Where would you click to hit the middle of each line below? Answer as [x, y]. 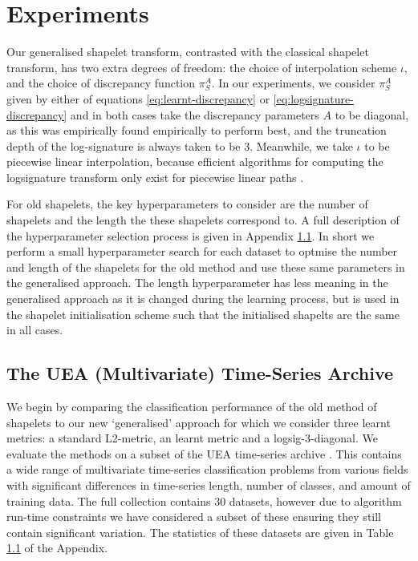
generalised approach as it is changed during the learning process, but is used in [203, 299]
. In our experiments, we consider [293, 83]
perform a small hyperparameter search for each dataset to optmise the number [202, 251]
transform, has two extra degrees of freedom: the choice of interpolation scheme [202, 67]
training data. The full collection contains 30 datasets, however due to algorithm [204, 500]
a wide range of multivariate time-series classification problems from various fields [207, 469]
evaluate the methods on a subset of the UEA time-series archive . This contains [204, 453]
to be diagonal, [372, 114]
